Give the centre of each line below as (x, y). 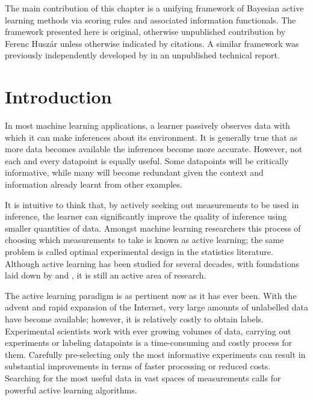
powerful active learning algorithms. (71, 389)
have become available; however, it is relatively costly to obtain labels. (134, 319)
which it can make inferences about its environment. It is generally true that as (151, 137)
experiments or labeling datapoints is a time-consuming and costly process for (149, 343)
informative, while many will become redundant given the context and (134, 172)
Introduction (58, 97)
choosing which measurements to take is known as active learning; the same (144, 240)
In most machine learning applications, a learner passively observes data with (147, 125)
